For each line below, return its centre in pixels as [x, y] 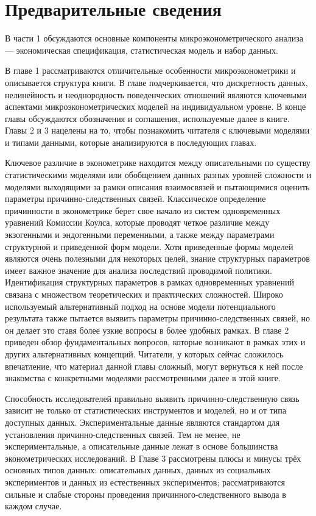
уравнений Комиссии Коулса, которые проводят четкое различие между [137, 222]
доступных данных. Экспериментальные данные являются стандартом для [142, 422]
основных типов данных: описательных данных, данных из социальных [138, 470]
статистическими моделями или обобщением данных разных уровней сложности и [158, 175]
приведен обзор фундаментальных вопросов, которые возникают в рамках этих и [155, 342]
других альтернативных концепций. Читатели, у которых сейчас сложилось [144, 353]
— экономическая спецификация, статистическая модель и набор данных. [142, 50]
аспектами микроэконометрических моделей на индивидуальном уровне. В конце [156, 106]
